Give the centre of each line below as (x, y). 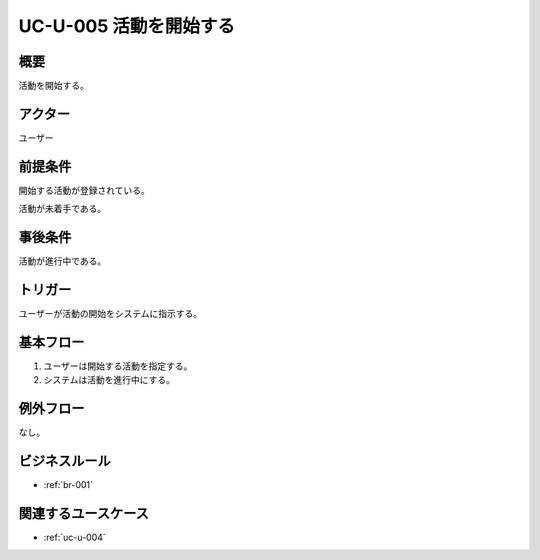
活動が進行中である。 (62, 261)
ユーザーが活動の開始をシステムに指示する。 (110, 314)
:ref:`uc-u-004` (75, 537)
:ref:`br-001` (68, 485)
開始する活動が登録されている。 (84, 190)
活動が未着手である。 (62, 209)
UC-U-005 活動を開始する (126, 26)
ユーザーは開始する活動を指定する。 (118, 366)
